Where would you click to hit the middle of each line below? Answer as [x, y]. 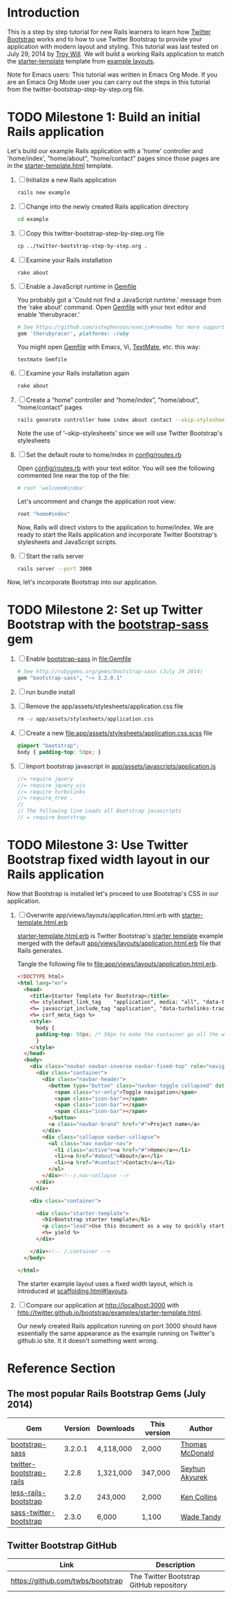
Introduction [43, 13]
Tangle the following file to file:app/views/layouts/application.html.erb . [117, 964]
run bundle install [51, 692]
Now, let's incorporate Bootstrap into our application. [82, 582]
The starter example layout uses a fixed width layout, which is [105, 1283]
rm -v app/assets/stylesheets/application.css [85, 719]
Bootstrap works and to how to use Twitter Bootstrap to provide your [105, 39]
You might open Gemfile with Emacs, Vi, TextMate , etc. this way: [109, 347]
